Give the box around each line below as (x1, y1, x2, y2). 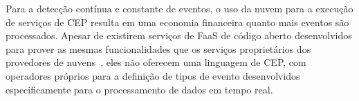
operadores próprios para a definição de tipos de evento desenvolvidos (6, 68, 300, 82)
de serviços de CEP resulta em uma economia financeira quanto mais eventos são (6, 14, 349, 29)
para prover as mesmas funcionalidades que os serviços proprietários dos (6, 41, 311, 56)
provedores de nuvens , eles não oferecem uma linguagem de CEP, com (6, 55, 306, 69)
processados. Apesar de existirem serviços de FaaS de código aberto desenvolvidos (6, 28, 352, 43)
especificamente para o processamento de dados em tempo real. (6, 82, 273, 96)
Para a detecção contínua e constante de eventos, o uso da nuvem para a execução (6, 1, 353, 15)
